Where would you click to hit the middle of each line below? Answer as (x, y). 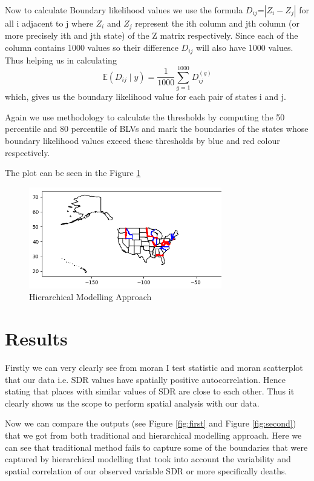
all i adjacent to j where (49, 23)
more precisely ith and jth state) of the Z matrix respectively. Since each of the (152, 35)
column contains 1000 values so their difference (92, 47)
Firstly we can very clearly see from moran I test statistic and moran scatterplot (154, 367)
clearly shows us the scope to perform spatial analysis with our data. (132, 403)
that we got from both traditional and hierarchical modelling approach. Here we (153, 435)
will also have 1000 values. (245, 47)
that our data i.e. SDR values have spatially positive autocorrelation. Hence (145, 379)
